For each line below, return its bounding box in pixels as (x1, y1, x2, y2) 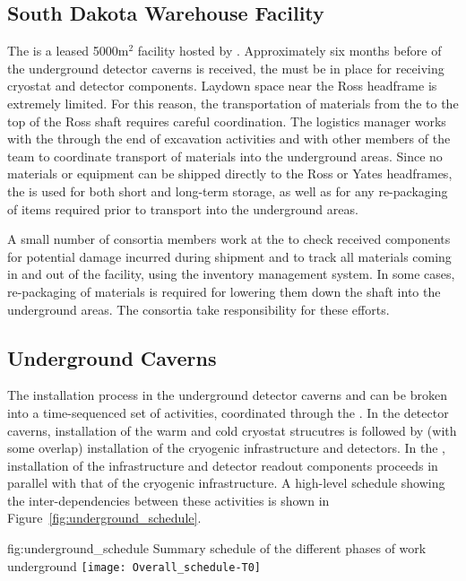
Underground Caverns (7, 343, 217, 371)
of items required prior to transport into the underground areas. (7, 199, 358, 218)
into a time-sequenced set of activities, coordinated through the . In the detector (7, 403, 449, 421)
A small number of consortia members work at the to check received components (7, 230, 451, 248)
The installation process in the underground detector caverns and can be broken (7, 386, 447, 404)
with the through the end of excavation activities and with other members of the (7, 129, 451, 148)
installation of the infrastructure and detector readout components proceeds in (7, 455, 438, 474)
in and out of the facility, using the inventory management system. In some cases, (7, 264, 455, 283)
